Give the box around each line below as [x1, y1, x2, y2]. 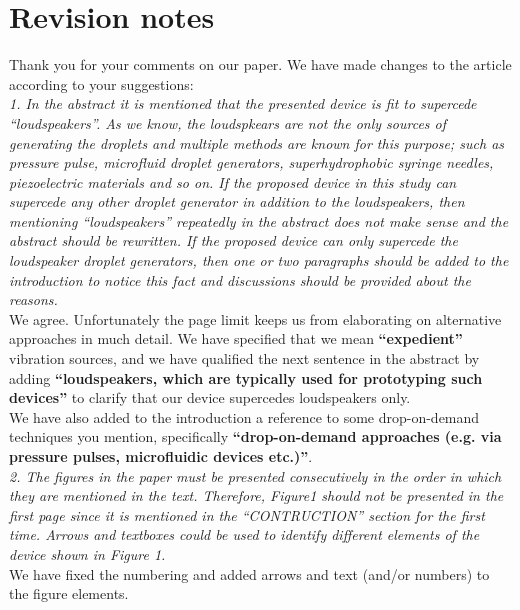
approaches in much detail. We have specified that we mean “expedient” [9, 328, 463, 349]
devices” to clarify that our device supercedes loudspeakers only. [9, 387, 411, 408]
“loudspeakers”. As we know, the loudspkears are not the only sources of [9, 112, 447, 133]
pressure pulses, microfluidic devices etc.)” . [9, 446, 313, 466]
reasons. [9, 289, 58, 310]
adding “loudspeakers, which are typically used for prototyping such [9, 367, 483, 388]
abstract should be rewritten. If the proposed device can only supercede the [9, 230, 458, 251]
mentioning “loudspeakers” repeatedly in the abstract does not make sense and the [9, 210, 509, 231]
